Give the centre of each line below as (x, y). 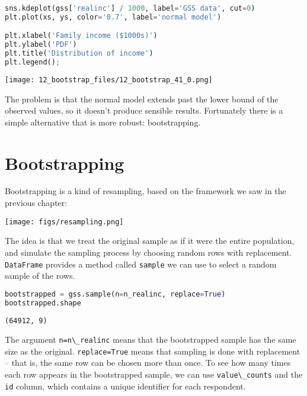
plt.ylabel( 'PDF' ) (41, 45)
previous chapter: (36, 203)
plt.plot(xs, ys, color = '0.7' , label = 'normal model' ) (113, 17)
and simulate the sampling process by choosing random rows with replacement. (148, 252)
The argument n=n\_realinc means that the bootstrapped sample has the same (151, 339)
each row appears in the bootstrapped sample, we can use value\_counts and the (154, 374)
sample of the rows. (40, 276)
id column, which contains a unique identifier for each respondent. (125, 386)
